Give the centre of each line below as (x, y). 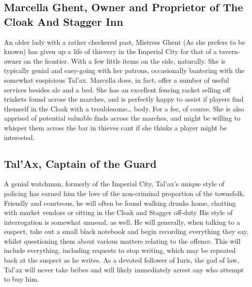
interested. (19, 137)
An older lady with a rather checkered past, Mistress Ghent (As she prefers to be (125, 42)
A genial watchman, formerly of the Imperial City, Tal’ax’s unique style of (114, 184)
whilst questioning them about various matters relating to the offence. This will (122, 241)
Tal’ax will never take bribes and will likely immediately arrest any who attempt (124, 269)
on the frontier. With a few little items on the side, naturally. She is (125, 61)
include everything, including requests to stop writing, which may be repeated (120, 250)
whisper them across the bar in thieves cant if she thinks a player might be (116, 127)
